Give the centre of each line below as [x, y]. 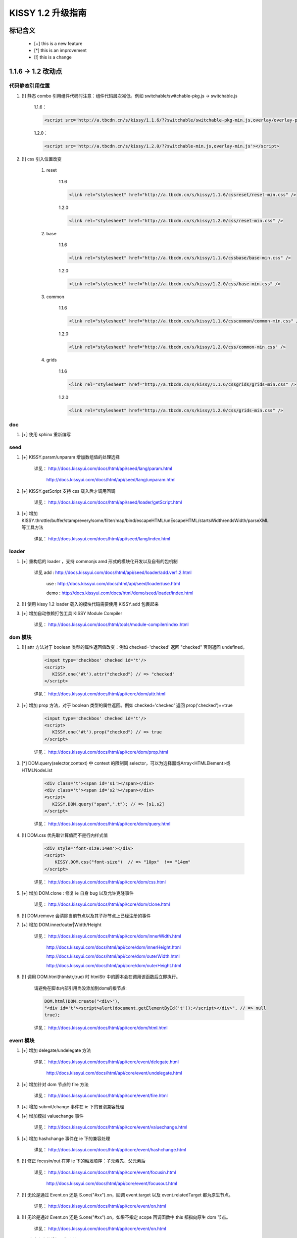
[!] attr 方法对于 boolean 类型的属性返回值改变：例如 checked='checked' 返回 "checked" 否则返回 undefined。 [134, 647]
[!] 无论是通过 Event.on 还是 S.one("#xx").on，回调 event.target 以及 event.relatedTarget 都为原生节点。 [127, 1195]
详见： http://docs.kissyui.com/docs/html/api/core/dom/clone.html [102, 904]
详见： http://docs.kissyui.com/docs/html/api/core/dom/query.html [102, 824]
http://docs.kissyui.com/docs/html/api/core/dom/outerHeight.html [114, 965]
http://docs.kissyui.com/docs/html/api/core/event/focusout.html [112, 1184]
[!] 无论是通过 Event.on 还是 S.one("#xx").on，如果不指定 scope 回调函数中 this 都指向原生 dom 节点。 [126, 1217]
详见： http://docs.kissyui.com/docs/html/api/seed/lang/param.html [103, 468]
